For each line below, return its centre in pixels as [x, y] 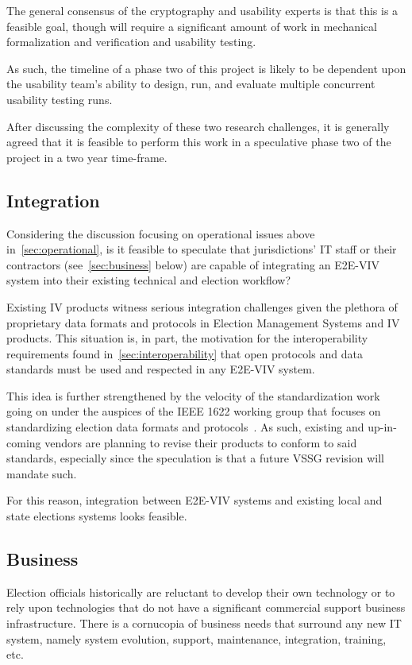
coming [24, 442]
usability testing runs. [60, 99]
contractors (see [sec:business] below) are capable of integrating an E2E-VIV [193, 264]
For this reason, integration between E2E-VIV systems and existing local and [194, 500]
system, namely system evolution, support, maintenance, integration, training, [196, 638]
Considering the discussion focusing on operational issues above [161, 233]
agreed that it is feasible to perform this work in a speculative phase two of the [199, 142]
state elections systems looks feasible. [97, 516]
